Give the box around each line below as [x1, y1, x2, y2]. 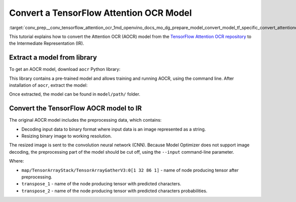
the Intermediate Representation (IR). [9, 40, 84, 46]
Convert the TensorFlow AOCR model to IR [9, 104, 142, 113]
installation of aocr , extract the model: [9, 82, 88, 88]
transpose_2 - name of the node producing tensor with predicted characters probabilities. [21, 188, 208, 194]
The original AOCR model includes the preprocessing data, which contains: [9, 117, 162, 123]
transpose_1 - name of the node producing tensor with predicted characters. [21, 181, 182, 187]
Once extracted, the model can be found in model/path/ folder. [9, 91, 141, 97]
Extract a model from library [9, 53, 97, 62]
